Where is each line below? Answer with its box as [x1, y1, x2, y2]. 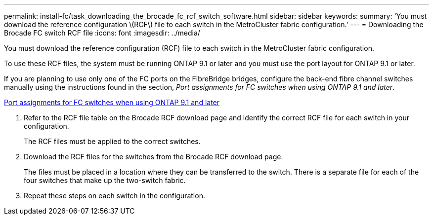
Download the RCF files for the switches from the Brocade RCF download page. [24, 152, 283, 161]
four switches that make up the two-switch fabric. [24, 176, 186, 184]
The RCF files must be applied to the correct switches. [24, 137, 201, 146]
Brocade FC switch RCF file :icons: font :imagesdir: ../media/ [4, 29, 200, 37]
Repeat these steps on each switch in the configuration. [24, 191, 205, 200]
